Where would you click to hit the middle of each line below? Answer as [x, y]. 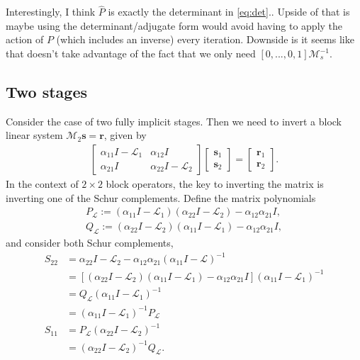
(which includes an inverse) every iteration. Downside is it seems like [205, 39]
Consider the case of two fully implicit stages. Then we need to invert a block [174, 121]
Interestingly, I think [51, 12]
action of [25, 39]
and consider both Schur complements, [90, 243]
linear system [34, 135]
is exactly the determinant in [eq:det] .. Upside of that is [229, 12]
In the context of [42, 184]
